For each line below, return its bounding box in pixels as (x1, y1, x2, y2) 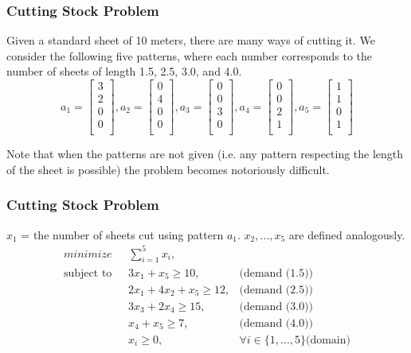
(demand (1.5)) (239, 267, 314, 279)
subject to (64, 267, 112, 279)
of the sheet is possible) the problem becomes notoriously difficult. (6, 161, 330, 177)
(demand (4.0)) (239, 317, 314, 329)
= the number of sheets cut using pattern (21, 226, 224, 242)
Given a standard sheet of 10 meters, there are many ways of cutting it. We (6, 32, 375, 48)
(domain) (305, 334, 350, 346)
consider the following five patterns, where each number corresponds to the (6, 47, 373, 64)
